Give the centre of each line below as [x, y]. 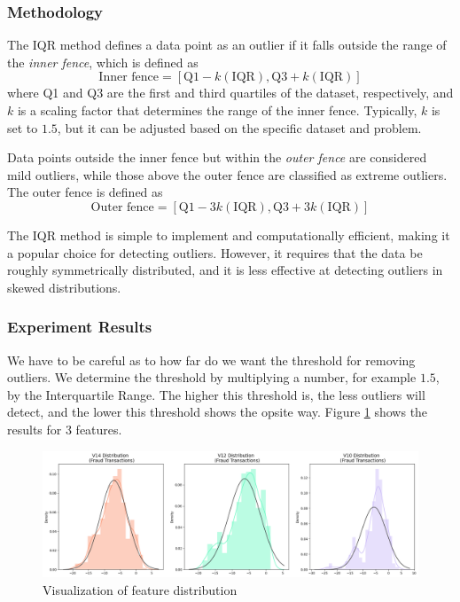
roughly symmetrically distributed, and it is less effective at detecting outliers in [225, 270]
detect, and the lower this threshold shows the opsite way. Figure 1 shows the [218, 412]
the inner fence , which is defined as [103, 62]
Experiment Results [80, 327]
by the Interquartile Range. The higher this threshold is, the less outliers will [216, 394]
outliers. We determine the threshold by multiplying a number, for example [212, 377]
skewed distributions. [64, 287]
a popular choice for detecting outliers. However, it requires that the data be [215, 252]
